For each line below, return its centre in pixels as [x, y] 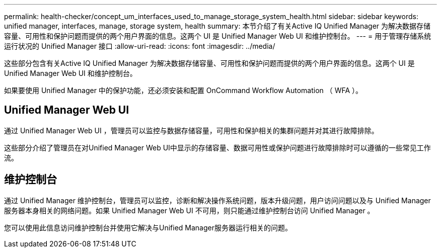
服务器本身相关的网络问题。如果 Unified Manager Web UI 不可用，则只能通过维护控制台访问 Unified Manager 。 [189, 210]
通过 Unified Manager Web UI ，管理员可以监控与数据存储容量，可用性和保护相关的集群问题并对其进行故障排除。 [191, 130]
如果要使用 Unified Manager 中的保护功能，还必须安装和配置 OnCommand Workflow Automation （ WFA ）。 [183, 90]
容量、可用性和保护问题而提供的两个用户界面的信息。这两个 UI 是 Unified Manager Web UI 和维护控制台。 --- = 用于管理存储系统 [218, 36]
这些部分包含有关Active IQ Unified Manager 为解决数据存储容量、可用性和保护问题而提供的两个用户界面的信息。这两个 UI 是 [209, 63]
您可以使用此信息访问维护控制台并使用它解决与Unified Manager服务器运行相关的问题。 [148, 227]
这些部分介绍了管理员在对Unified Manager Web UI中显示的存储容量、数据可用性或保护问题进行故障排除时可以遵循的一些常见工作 [217, 147]
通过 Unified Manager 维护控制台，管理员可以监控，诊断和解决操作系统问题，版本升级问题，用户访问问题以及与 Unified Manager [217, 200]
